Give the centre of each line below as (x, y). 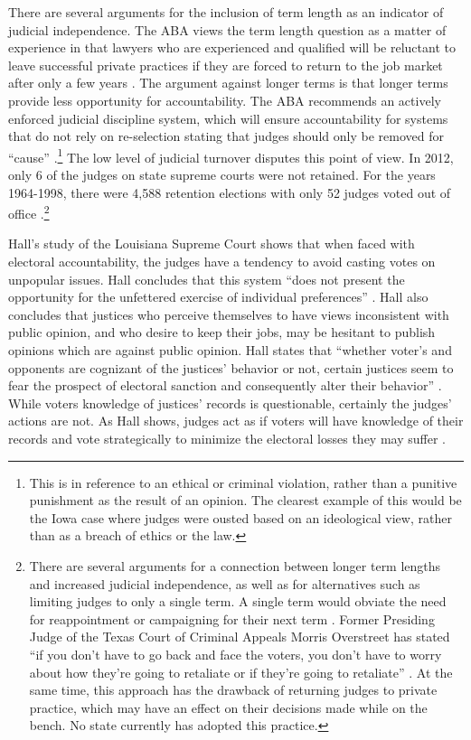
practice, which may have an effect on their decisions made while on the (228, 707)
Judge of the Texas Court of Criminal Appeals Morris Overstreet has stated (240, 637)
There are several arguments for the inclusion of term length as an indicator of (226, 12)
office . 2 (29, 212)
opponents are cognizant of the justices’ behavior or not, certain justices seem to (231, 367)
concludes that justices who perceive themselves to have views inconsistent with (229, 314)
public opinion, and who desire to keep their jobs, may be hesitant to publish (222, 332)
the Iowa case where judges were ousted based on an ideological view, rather (240, 517)
